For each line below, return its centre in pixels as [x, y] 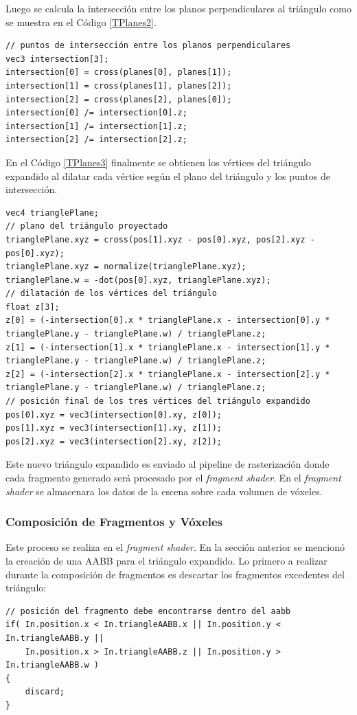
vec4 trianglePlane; [53, 213]
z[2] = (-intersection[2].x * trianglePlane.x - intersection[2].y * [168, 374]
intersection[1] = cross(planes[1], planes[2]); [119, 86]
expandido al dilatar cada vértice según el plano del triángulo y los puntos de [168, 175]
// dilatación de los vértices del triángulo [111, 294]
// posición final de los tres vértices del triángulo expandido [158, 401]
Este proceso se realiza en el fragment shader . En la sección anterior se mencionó [175, 547]
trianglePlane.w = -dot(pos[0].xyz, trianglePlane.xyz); [138, 280]
